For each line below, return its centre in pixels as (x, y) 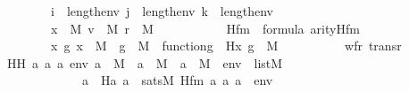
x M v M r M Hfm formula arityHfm (205, 28)
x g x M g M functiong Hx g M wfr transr (226, 46)
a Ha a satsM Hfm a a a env (177, 80)
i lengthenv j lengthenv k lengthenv (162, 11)
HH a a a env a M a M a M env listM (145, 62)
